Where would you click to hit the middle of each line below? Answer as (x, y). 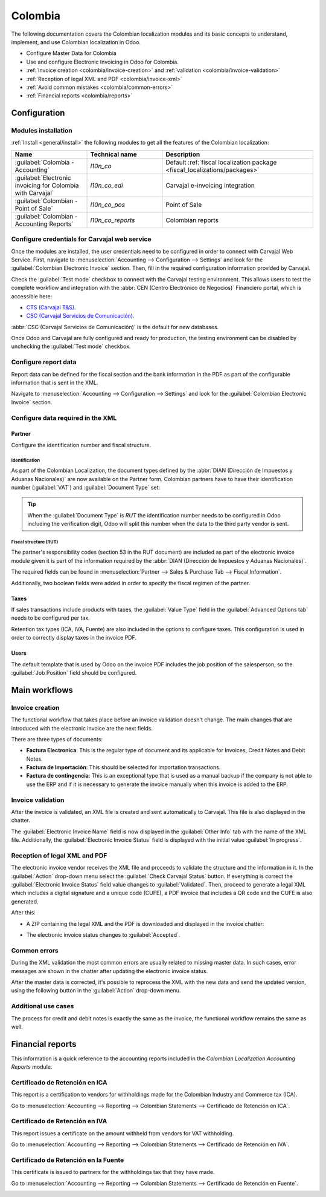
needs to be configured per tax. (50, 618)
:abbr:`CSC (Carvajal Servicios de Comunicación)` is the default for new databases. (115, 327)
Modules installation (42, 131)
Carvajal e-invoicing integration (210, 185)
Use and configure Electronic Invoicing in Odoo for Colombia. (103, 62)
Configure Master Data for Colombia (72, 53)
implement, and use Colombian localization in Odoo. (76, 42)
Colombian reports (192, 220)
